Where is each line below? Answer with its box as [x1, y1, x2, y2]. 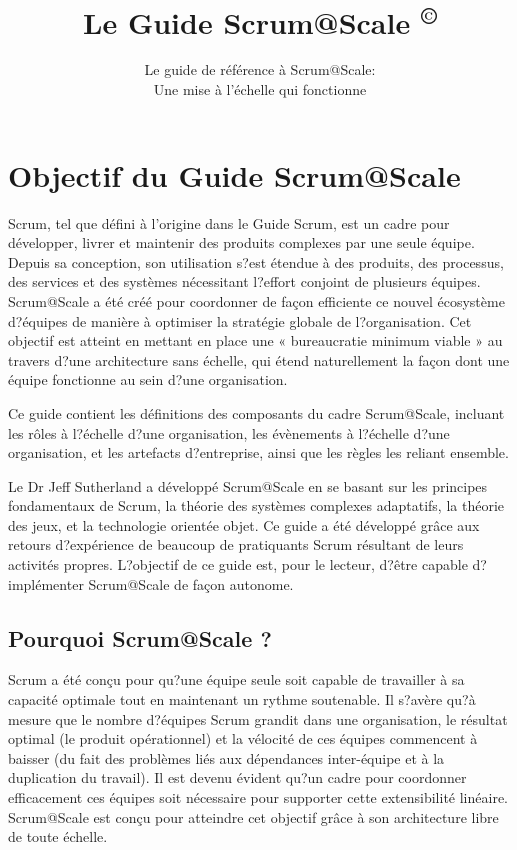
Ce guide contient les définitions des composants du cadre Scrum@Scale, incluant [8, 402, 505, 423]
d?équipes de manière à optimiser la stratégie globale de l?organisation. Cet [8, 310, 472, 331]
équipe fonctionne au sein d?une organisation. [8, 369, 288, 390]
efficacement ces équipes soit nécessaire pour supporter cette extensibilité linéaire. [8, 787, 508, 808]
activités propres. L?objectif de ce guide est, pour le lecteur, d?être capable [8, 554, 468, 575]
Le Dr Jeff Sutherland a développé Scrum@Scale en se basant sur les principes [8, 475, 488, 496]
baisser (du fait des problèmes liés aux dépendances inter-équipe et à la [8, 747, 445, 768]
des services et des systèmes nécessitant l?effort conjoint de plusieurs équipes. [8, 271, 481, 292]
